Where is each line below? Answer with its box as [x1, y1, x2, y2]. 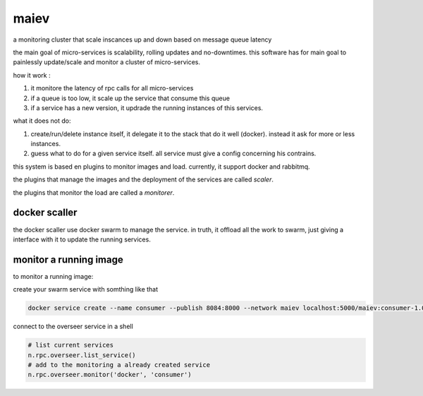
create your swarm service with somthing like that [13, 285, 159, 294]
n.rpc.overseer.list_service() [27, 351, 137, 359]
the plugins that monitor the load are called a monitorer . [13, 188, 175, 197]
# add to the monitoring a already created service [27, 361, 211, 368]
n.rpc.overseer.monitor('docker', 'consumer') [27, 371, 192, 379]
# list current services [27, 341, 114, 349]
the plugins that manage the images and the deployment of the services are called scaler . [13, 175, 274, 184]
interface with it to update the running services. [13, 235, 151, 244]
